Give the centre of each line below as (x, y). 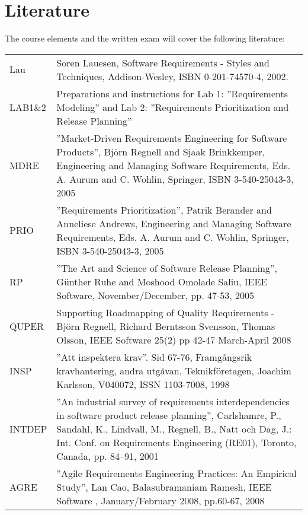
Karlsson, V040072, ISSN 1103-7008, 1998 (143, 384)
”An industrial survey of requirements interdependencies (173, 401)
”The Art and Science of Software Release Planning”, (167, 268)
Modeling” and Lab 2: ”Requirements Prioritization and (173, 107)
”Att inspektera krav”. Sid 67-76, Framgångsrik (154, 357)
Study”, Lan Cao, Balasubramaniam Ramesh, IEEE (164, 487)
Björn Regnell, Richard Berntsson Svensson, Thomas (166, 326)
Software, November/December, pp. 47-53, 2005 (155, 295)
